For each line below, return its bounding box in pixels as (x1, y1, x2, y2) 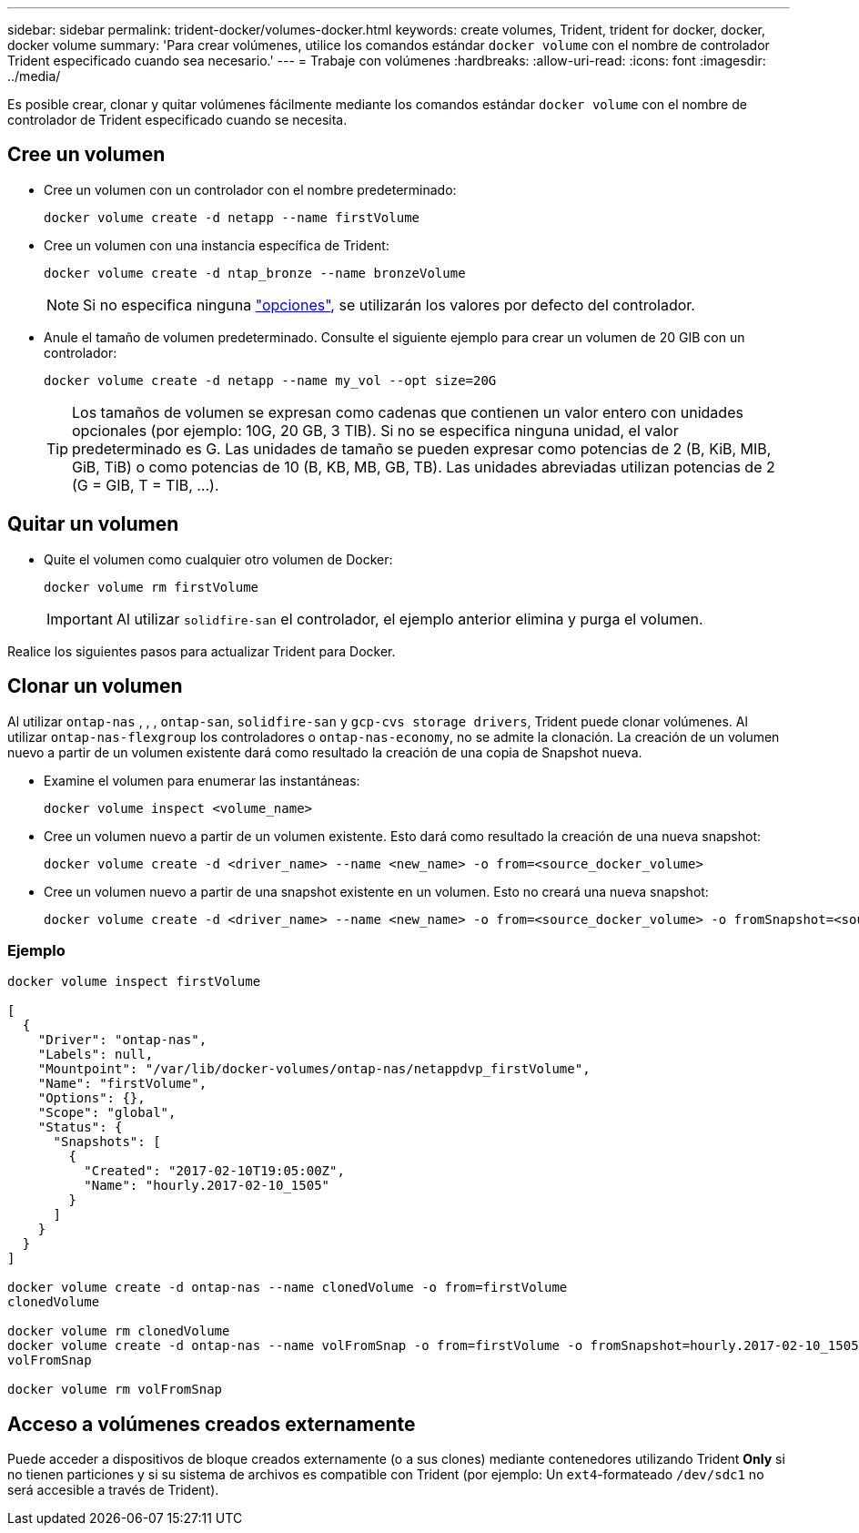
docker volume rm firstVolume (44, 579, 259, 594)
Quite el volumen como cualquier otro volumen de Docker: (44, 551, 393, 567)
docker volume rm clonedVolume (7, 1324, 230, 1339)
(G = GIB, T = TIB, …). (72, 475, 219, 494)
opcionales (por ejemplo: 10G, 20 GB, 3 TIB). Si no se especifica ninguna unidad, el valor (72, 421, 679, 440)
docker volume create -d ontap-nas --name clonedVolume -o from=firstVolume (7, 1280, 568, 1295)
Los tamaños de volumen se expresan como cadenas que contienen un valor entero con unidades (72, 402, 743, 421)
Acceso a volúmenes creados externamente (7, 1412, 416, 1436)
